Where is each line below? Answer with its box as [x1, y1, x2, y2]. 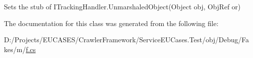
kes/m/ [4, 44, 26, 54]
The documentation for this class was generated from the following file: [4, 18, 218, 28]
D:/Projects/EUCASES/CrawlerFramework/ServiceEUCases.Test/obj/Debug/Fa [4, 34, 249, 45]
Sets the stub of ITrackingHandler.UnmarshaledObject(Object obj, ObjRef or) [4, 1, 241, 11]
